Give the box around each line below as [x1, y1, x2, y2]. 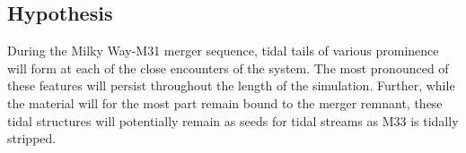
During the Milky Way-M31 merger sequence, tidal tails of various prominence [7, 41, 439, 60]
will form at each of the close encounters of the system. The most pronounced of [7, 58, 449, 77]
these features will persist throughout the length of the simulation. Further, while [7, 76, 455, 95]
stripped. [7, 129, 57, 148]
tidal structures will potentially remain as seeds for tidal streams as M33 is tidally [7, 111, 459, 130]
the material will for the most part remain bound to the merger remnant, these [7, 93, 443, 112]
